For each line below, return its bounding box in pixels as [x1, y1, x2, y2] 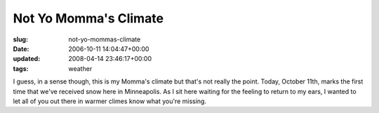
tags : [13, 64, 29, 73]
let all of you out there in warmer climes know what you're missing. [13, 97, 207, 105]
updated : [13, 55, 41, 63]
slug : [13, 35, 28, 44]
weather [68, 64, 93, 73]
